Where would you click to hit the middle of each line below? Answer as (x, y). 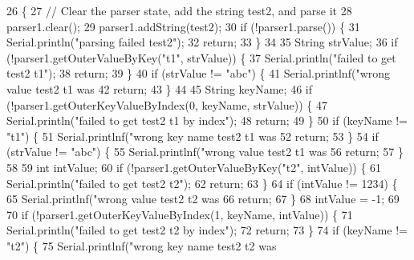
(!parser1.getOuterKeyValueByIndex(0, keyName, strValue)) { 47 (167, 104)
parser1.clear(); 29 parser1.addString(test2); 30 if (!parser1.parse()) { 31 (183, 26)
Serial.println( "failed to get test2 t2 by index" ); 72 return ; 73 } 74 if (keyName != (207, 230)
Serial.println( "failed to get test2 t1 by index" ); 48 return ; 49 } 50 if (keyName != (207, 120)
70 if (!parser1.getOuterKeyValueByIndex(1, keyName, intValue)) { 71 (180, 214)
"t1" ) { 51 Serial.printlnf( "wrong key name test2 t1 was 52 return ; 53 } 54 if (193, 136)
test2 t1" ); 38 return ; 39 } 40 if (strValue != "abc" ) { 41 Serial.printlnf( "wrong (199, 73)
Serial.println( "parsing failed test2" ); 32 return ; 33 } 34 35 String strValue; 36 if (202, 42)
